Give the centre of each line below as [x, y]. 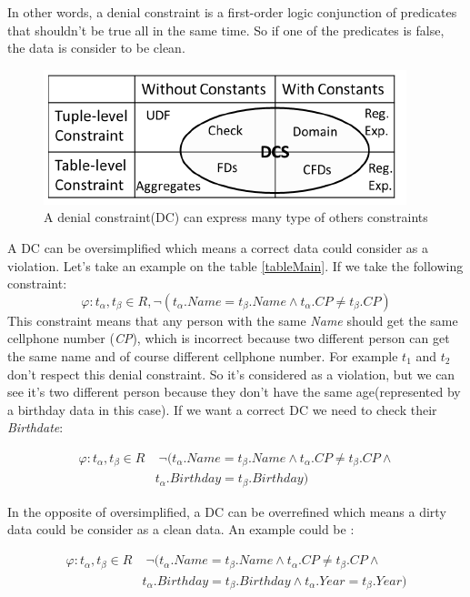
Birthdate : [35, 427]
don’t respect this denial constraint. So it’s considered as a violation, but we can [231, 374]
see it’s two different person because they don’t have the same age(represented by [234, 392]
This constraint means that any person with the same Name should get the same [233, 320]
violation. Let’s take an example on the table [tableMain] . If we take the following [235, 265]
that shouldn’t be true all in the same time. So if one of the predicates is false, [226, 30]
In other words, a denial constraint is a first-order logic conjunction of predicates [232, 12]
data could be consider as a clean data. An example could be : [181, 529]
